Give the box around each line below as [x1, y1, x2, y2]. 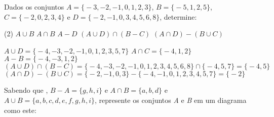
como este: [4, 104, 36, 115]
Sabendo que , [4, 85, 48, 95]
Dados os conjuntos [4, 2, 64, 12]
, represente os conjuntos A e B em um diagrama [95, 94, 247, 105]
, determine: [160, 11, 197, 22]
